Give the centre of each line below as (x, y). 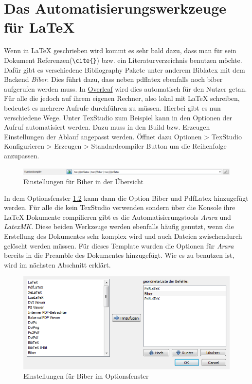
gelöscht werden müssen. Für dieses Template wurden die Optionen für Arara (119, 245)
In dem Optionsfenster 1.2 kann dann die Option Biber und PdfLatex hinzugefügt (126, 198)
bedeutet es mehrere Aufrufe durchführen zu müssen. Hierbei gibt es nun (112, 107)
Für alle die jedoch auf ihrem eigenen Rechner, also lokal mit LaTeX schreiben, (122, 98)
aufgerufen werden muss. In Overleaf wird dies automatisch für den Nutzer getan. (126, 88)
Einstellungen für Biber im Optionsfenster (86, 376)
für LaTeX (39, 27)
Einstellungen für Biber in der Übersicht (83, 182)
